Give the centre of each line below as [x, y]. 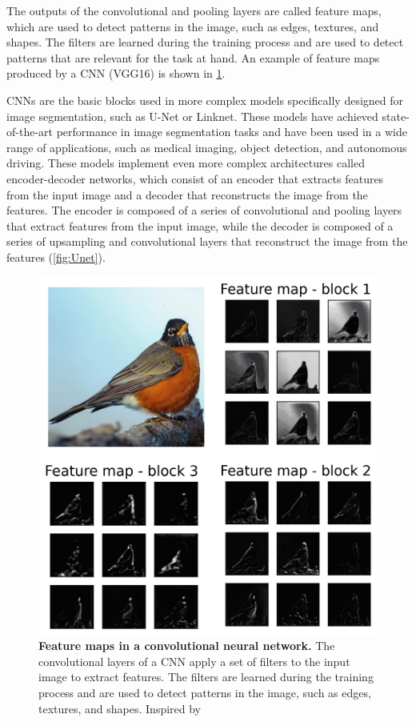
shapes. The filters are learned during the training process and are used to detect [205, 42]
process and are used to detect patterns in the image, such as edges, [205, 693]
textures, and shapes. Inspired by [120, 708]
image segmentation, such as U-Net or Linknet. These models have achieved [192, 116]
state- [396, 116]
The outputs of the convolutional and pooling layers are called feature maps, [194, 10]
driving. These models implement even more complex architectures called [186, 163]
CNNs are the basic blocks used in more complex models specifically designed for [205, 100]
